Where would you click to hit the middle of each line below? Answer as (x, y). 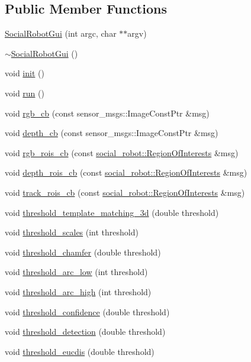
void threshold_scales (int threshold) (72, 232)
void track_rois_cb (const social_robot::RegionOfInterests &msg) (125, 192)
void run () (25, 93)
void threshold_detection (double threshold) (85, 332)
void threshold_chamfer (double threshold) (83, 252)
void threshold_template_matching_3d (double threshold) (112, 212)
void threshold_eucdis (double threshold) (80, 351)
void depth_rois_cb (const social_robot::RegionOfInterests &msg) (126, 172)
